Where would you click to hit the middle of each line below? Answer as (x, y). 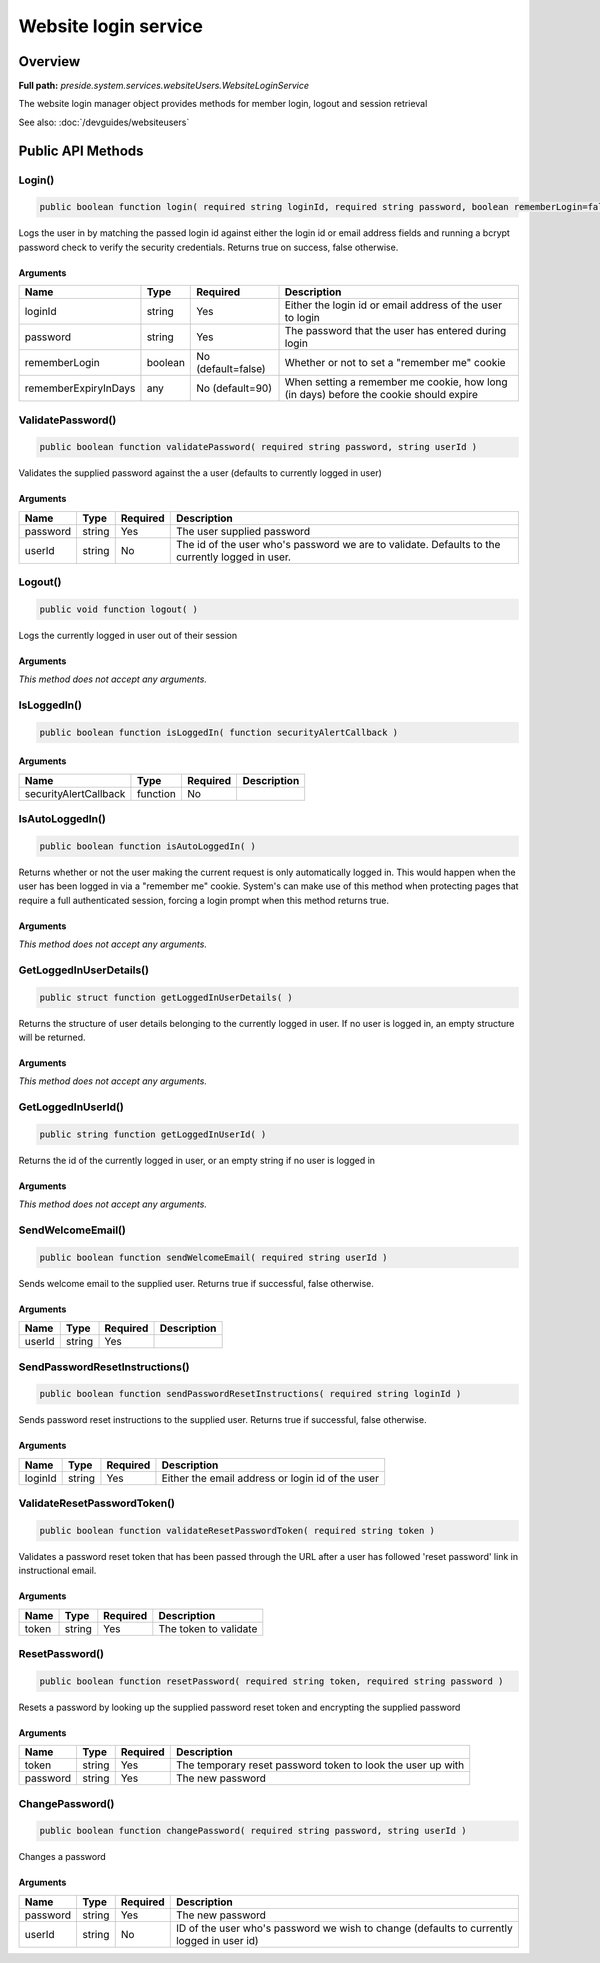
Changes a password (62, 1857)
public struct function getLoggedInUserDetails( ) (166, 997)
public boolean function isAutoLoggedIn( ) (148, 846)
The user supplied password (242, 531)
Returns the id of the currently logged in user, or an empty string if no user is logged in (196, 1160)
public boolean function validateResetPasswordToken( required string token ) (237, 1530)
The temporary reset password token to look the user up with (320, 1765)
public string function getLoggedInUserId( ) (153, 1134)
